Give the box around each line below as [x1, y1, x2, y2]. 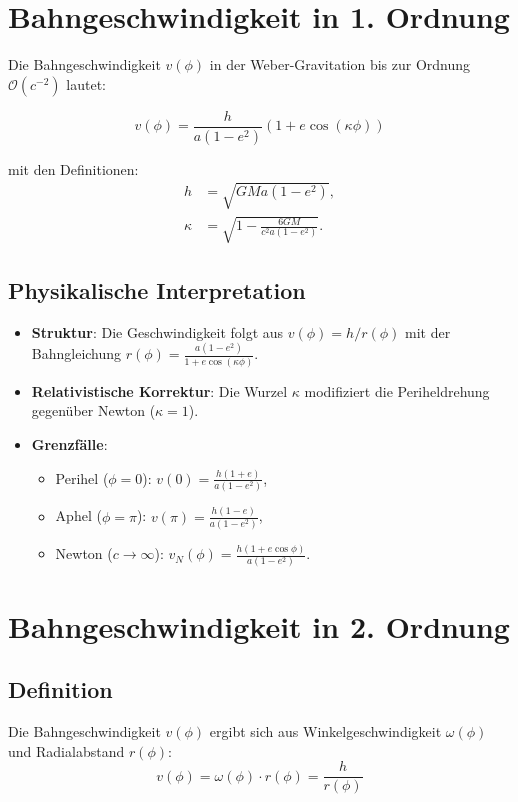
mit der [404, 321, 451, 342]
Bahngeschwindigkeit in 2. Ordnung [8, 605, 510, 646]
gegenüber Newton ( [31, 400, 156, 421]
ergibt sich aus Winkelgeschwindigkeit [209, 721, 442, 742]
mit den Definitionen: [8, 158, 139, 179]
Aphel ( [55, 505, 102, 526]
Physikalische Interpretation [8, 274, 306, 305]
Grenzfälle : [31, 433, 108, 454]
